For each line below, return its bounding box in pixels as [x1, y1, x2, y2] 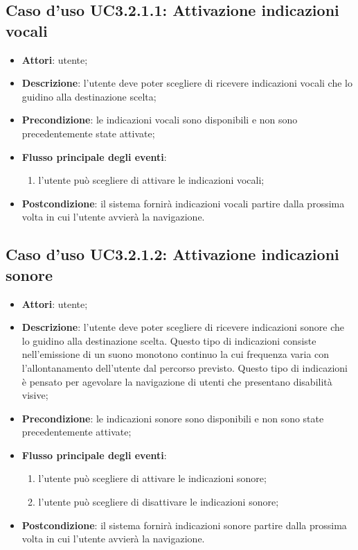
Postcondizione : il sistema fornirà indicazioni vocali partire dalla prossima [21, 196, 345, 210]
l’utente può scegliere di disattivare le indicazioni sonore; [38, 495, 279, 509]
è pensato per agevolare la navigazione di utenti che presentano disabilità [21, 374, 332, 388]
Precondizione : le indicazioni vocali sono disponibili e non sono [21, 112, 298, 127]
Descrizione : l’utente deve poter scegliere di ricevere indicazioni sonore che [21, 320, 345, 334]
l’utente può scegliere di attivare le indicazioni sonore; [38, 471, 267, 485]
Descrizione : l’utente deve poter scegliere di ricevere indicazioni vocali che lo [21, 76, 352, 90]
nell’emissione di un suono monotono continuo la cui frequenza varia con [21, 347, 330, 361]
